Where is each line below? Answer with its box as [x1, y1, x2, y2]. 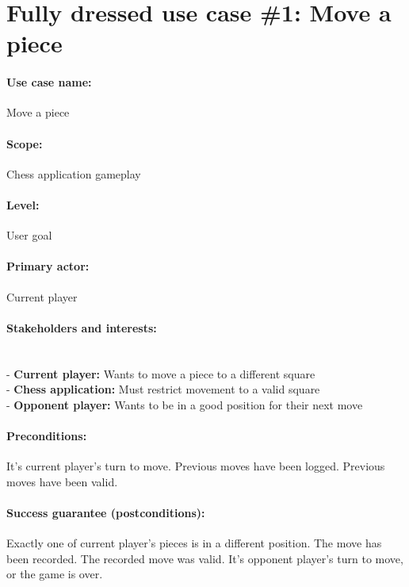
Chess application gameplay [6, 165, 141, 182]
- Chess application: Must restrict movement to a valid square [6, 381, 320, 397]
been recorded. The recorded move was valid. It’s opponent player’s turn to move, [6, 550, 403, 566]
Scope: [6, 135, 43, 152]
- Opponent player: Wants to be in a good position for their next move [6, 396, 363, 412]
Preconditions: [6, 427, 87, 443]
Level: [6, 196, 40, 213]
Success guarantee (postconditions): [6, 504, 205, 520]
